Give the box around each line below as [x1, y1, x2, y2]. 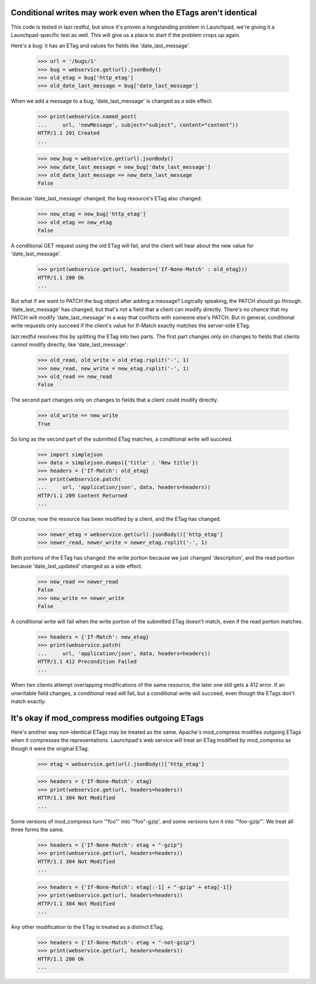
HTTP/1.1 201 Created [37, 130, 100, 137]
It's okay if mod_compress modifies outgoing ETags [11, 713, 204, 723]
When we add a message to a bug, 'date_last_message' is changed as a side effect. [11, 97, 213, 105]
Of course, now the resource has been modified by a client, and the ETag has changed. [11, 515, 222, 522]
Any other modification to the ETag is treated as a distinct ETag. [11, 923, 164, 930]
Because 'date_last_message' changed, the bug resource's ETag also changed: [11, 195, 202, 202]
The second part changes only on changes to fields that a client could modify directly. [11, 396, 219, 404]
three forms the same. [11, 826, 64, 833]
